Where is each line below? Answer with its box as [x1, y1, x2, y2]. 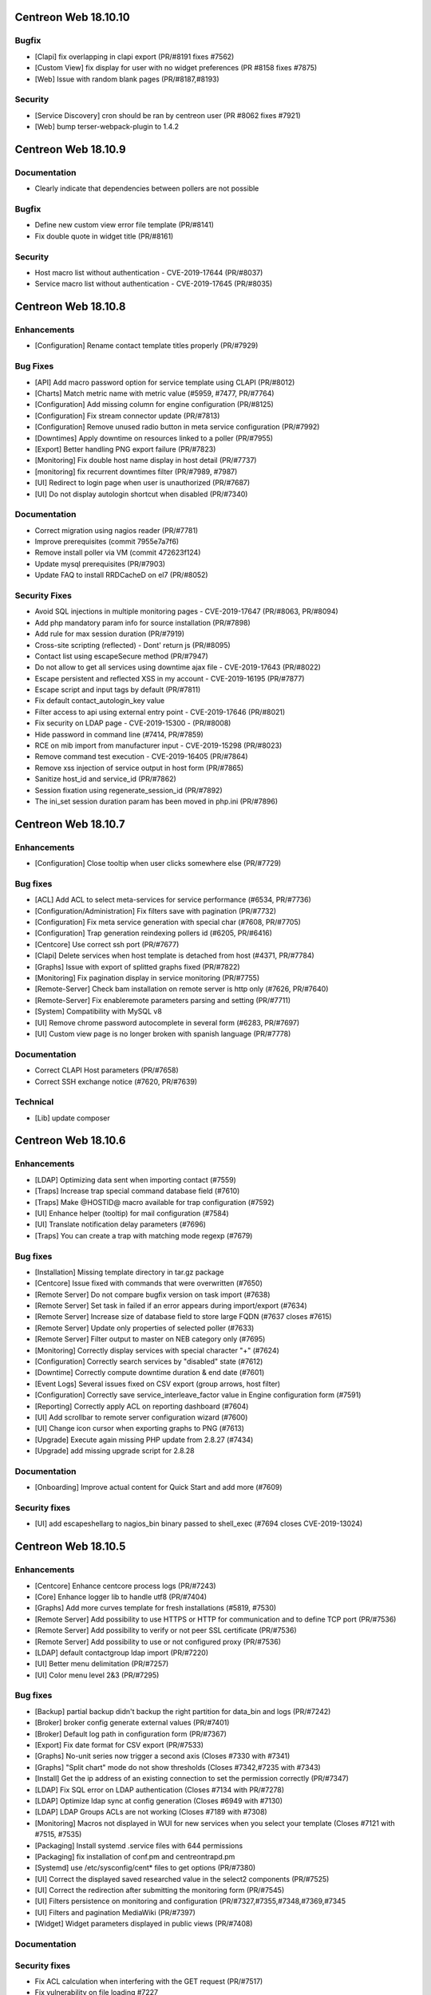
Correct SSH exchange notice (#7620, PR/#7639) [34, 1077, 198, 1086]
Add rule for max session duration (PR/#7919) [34, 629, 185, 638]
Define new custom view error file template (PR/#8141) [34, 220, 215, 230]
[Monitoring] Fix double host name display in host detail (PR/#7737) [34, 456, 257, 465]
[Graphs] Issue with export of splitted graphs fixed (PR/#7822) [34, 962, 240, 971]
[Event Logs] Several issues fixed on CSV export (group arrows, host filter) [34, 1379, 281, 1389]
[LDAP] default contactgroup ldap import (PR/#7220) [34, 1648, 209, 1657]
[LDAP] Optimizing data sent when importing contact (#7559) [34, 1175, 237, 1184]
